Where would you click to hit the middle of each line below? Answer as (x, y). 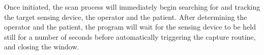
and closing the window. (42, 47)
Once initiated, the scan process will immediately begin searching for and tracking (132, 7)
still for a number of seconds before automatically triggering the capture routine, (130, 36)
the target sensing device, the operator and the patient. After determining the (126, 17)
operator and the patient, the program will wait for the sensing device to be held (130, 27)
